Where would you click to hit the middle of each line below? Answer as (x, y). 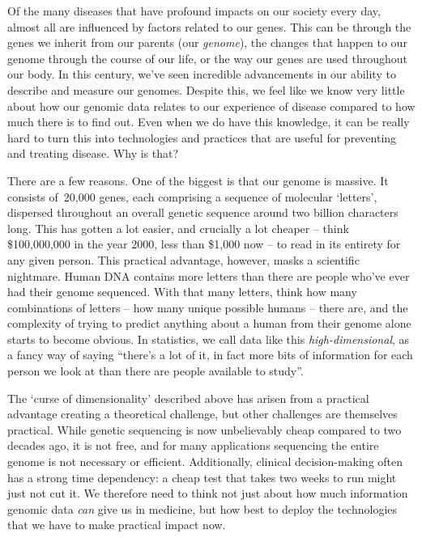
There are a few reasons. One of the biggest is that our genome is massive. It (198, 180)
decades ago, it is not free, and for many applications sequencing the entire (193, 445)
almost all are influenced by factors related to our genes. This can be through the (209, 26)
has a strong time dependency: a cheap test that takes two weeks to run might (202, 477)
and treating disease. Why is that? (93, 153)
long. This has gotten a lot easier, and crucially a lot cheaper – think (178, 228)
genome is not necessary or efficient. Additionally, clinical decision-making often (205, 462)
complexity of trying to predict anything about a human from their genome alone (209, 323)
